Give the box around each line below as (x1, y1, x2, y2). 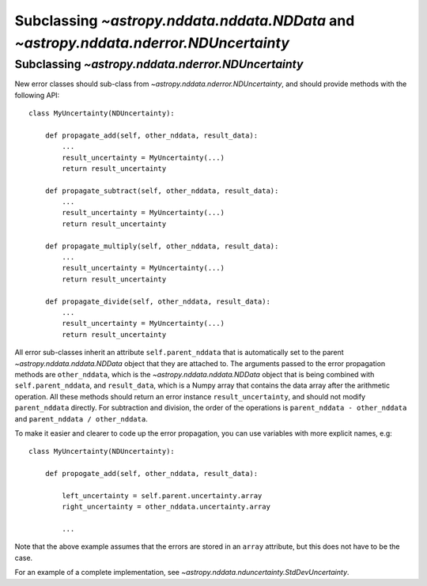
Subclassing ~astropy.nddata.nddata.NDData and (14, 12, 355, 29)
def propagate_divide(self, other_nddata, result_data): (44, 297, 270, 306)
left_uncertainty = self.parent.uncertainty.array (62, 491, 263, 500)
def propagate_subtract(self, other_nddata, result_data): (44, 186, 279, 195)
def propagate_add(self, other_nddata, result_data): (44, 130, 259, 140)
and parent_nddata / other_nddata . (14, 414, 148, 423)
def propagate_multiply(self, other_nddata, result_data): (44, 241, 279, 251)
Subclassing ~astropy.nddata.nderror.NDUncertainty (14, 57, 304, 71)
